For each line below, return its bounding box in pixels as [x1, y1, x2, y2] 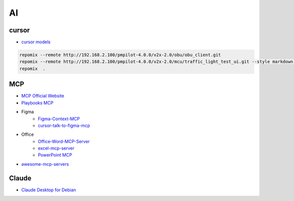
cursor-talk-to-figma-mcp [38, 123, 90, 128]
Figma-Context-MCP [38, 116, 80, 122]
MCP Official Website [21, 93, 65, 99]
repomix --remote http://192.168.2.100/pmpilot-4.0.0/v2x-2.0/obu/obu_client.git [19, 52, 221, 58]
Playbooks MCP [21, 100, 54, 105]
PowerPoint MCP [38, 152, 73, 158]
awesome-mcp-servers [21, 161, 69, 167]
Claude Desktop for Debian [21, 187, 76, 193]
